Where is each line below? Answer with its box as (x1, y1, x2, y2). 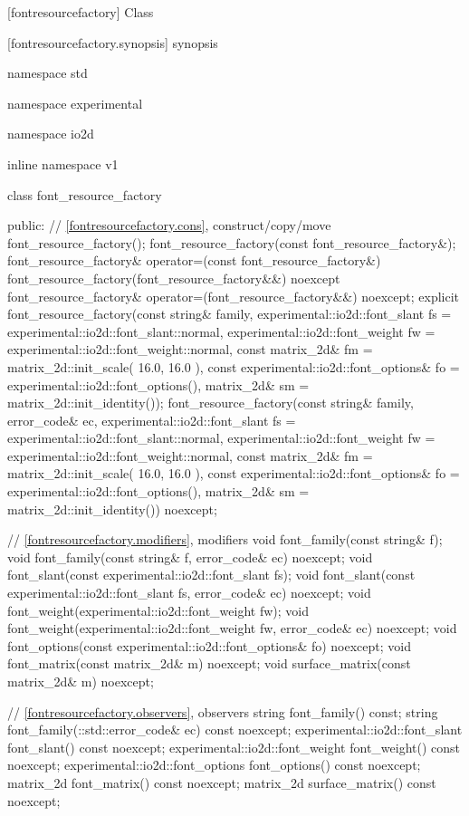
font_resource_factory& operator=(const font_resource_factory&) (7, 251, 381, 270)
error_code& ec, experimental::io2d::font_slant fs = (7, 410, 296, 429)
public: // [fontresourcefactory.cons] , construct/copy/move (7, 216, 331, 235)
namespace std (7, 63, 88, 82)
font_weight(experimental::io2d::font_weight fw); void (7, 600, 309, 619)
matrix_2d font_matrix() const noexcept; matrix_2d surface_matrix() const (7, 773, 436, 792)
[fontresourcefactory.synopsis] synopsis (7, 33, 218, 52)
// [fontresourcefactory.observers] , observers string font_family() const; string (7, 702, 438, 721)
